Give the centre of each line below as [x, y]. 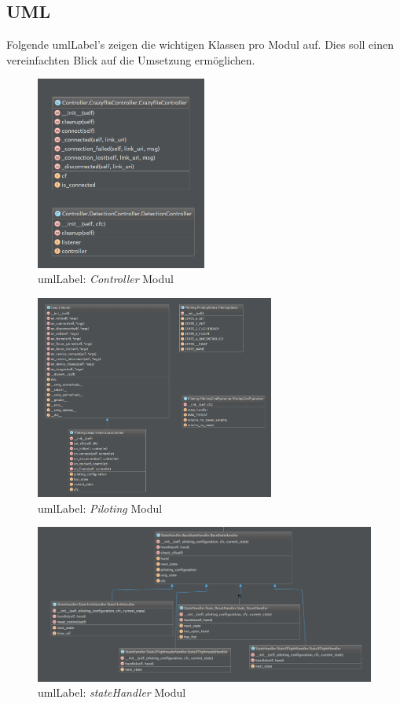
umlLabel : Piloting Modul [100, 508]
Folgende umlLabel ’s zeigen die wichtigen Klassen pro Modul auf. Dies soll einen [200, 44]
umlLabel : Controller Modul [106, 279]
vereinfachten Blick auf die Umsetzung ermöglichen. [131, 59]
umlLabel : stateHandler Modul [112, 692]
